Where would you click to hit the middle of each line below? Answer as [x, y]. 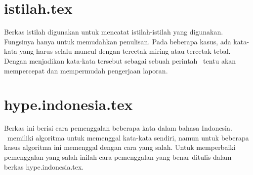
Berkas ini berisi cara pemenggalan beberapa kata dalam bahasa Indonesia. [118, 128]
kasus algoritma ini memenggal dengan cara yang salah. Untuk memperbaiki [120, 147]
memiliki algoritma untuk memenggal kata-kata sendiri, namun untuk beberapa [128, 137]
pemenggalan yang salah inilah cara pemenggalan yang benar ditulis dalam [118, 157]
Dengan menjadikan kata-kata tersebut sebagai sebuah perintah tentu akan [120, 60]
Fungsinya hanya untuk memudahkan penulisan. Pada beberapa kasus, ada [118, 41]
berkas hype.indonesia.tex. [44, 166]
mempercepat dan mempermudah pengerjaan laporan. [86, 70]
